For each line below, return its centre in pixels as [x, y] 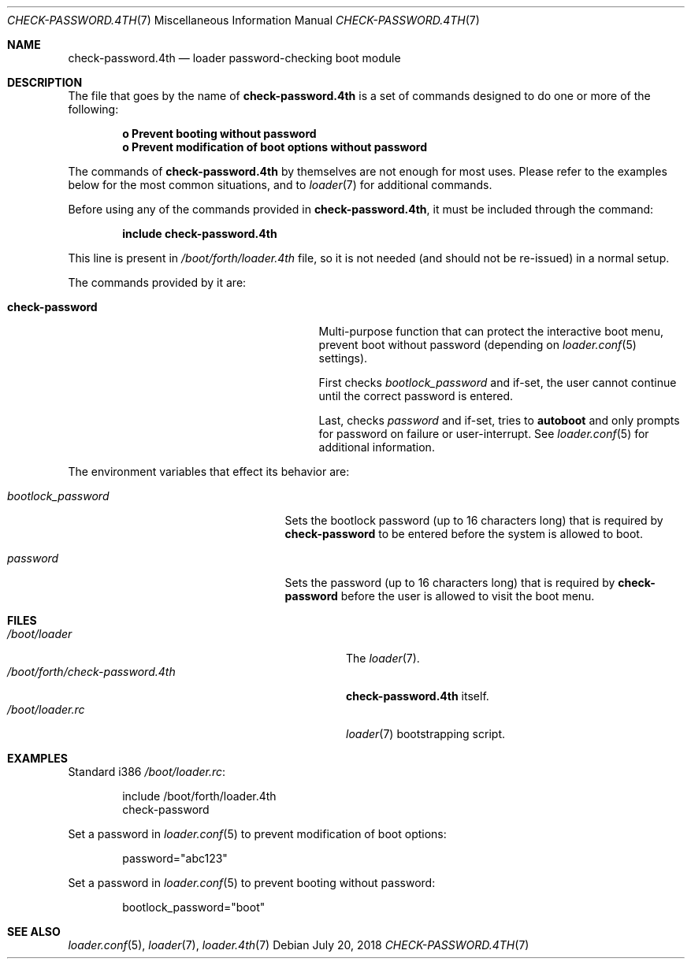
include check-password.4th [200, 234]
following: [93, 109]
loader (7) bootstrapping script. [425, 734]
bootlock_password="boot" [194, 907]
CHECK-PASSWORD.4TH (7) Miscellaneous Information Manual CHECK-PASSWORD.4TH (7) [243, 20]
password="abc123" [175, 858]
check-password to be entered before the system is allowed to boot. [464, 534]
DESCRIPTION [45, 82]
